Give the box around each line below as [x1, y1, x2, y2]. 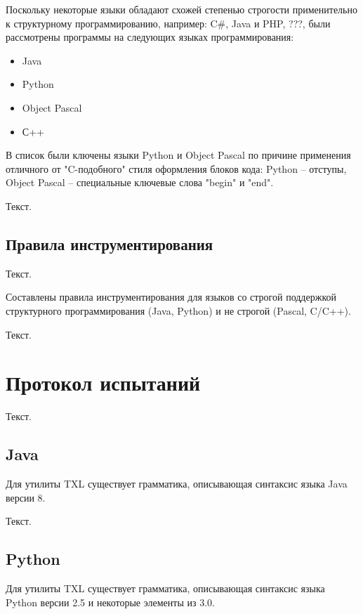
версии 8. [6, 490, 46, 504]
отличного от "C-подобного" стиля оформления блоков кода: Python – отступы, [6, 161, 347, 176]
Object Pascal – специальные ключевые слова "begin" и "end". [6, 175, 274, 190]
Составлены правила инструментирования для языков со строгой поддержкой [6, 289, 336, 304]
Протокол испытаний [6, 368, 201, 397]
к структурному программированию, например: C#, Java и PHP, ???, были [6, 15, 331, 30]
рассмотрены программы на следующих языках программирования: [6, 30, 294, 44]
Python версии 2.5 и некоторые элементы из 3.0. [6, 594, 215, 609]
